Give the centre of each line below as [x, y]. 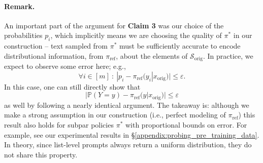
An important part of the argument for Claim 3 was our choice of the [114, 25]
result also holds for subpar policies [59, 125]
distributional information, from [54, 55]
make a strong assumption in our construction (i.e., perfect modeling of [115, 115]
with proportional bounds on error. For [186, 125]
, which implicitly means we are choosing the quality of [136, 35]
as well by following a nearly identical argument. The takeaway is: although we [127, 105]
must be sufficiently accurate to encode [180, 46]
